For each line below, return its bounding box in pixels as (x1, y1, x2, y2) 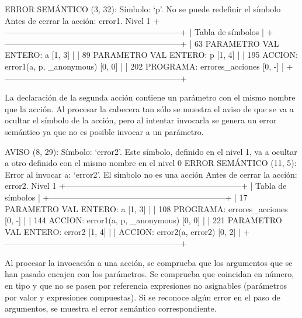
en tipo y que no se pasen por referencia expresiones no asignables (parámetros (5, 279, 287, 292)
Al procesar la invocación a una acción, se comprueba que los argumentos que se (5, 256, 293, 268)
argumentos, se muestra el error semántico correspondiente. (5, 302, 217, 314)
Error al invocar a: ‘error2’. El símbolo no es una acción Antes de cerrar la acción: (5, 168, 297, 180)
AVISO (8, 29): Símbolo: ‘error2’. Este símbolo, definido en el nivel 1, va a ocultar (5, 145, 297, 157)
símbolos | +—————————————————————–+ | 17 (5, 191, 248, 203)
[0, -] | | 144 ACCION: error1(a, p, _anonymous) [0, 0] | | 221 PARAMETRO (5, 214, 282, 226)
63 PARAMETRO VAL (195, 37, 279, 49)
